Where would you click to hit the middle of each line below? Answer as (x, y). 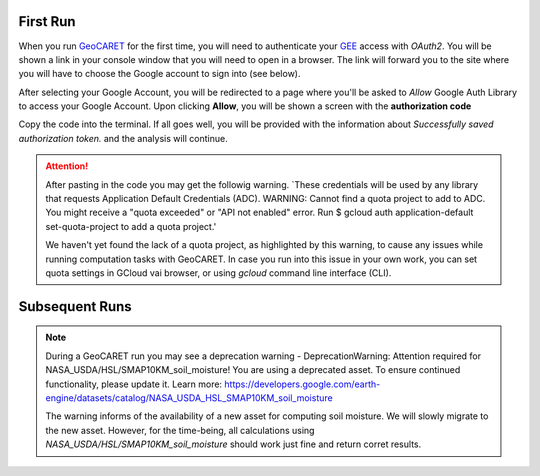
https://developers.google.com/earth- (302, 384)
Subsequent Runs (75, 306)
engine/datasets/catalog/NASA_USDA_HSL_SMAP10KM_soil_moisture (189, 397)
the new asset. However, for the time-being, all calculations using (180, 430)
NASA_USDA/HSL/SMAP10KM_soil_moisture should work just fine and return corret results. (233, 444)
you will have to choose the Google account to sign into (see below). (159, 74)
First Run (47, 21)
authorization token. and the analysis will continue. (123, 138)
